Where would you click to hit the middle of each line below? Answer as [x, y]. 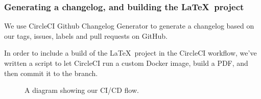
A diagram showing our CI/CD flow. [82, 90]
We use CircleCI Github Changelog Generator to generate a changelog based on [129, 26]
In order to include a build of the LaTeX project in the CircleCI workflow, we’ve [130, 53]
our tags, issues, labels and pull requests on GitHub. [86, 35]
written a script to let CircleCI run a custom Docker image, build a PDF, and [126, 63]
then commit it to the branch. [51, 73]
